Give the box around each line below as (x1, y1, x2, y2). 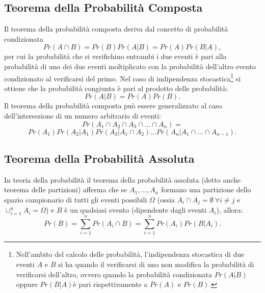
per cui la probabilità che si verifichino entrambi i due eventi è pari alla (4, 51, 227, 62)
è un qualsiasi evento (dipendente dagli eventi (64, 204, 207, 215)
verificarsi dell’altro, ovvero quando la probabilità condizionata (16, 269, 212, 279)
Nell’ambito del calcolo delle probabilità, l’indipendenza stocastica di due (16, 249, 245, 259)
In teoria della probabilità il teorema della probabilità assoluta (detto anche (4, 174, 241, 185)
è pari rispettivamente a (73, 279, 148, 289)
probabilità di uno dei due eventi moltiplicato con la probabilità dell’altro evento (4, 61, 256, 71)
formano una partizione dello (161, 184, 251, 195)
